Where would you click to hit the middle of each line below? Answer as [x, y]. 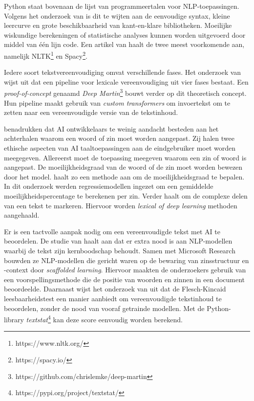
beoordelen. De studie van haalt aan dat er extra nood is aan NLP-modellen [118, 241]
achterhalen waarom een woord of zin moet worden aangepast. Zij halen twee [119, 138]
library [14, 319]
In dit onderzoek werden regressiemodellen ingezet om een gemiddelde [109, 186]
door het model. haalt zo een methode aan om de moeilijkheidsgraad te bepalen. [124, 176]
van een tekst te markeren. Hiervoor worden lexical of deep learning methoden [121, 205]
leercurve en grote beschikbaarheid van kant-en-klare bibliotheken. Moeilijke [118, 25]
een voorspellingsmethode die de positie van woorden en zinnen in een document [125, 279]
